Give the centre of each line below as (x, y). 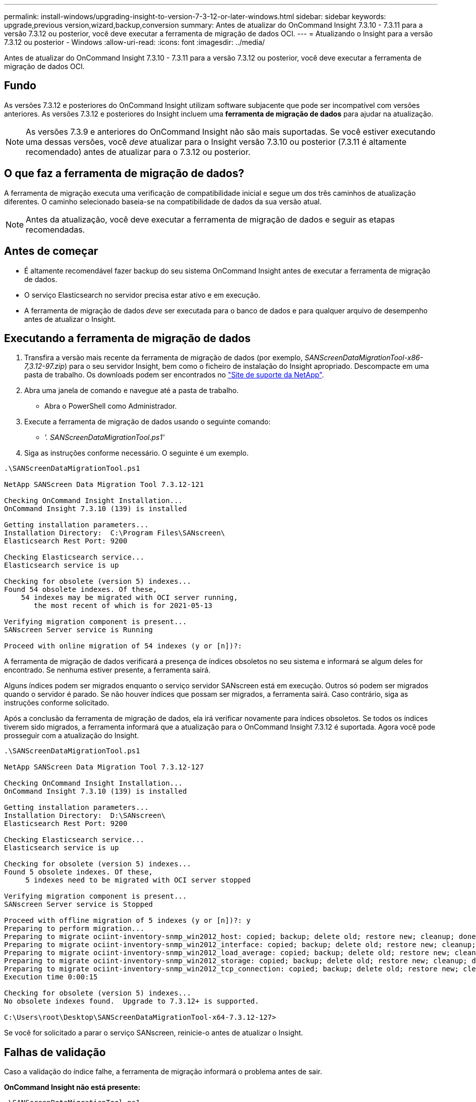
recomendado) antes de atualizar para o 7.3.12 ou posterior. (138, 152)
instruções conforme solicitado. (57, 703)
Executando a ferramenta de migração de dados (127, 338)
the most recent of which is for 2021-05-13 (123, 606)
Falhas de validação (55, 1052)
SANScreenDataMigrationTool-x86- (364, 358)
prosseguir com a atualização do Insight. (72, 736)
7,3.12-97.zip (44, 366)
